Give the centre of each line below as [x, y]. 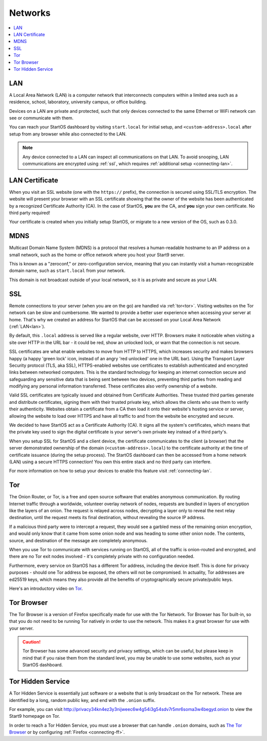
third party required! [30, 213]
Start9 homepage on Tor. [35, 716]
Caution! [32, 642]
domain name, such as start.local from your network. [67, 271]
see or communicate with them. [41, 118]
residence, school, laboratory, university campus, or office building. [78, 102]
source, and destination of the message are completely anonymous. [78, 540]
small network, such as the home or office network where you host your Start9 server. [97, 255]
